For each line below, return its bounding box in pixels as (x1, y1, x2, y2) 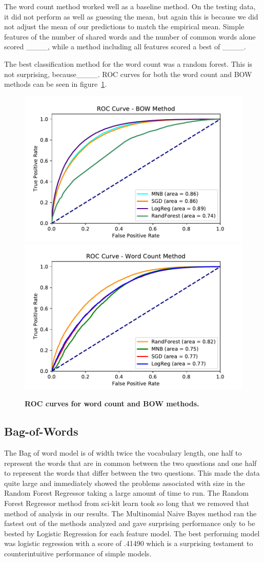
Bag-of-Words (4, 423, 78, 439)
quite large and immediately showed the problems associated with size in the (4, 477, 245, 488)
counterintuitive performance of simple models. (4, 548, 152, 558)
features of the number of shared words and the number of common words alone (4, 31, 256, 42)
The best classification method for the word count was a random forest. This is (4, 58, 253, 69)
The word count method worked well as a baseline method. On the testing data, (4, 1, 256, 11)
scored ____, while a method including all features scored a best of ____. (4, 41, 246, 52)
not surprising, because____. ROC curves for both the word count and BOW (4, 68, 252, 79)
